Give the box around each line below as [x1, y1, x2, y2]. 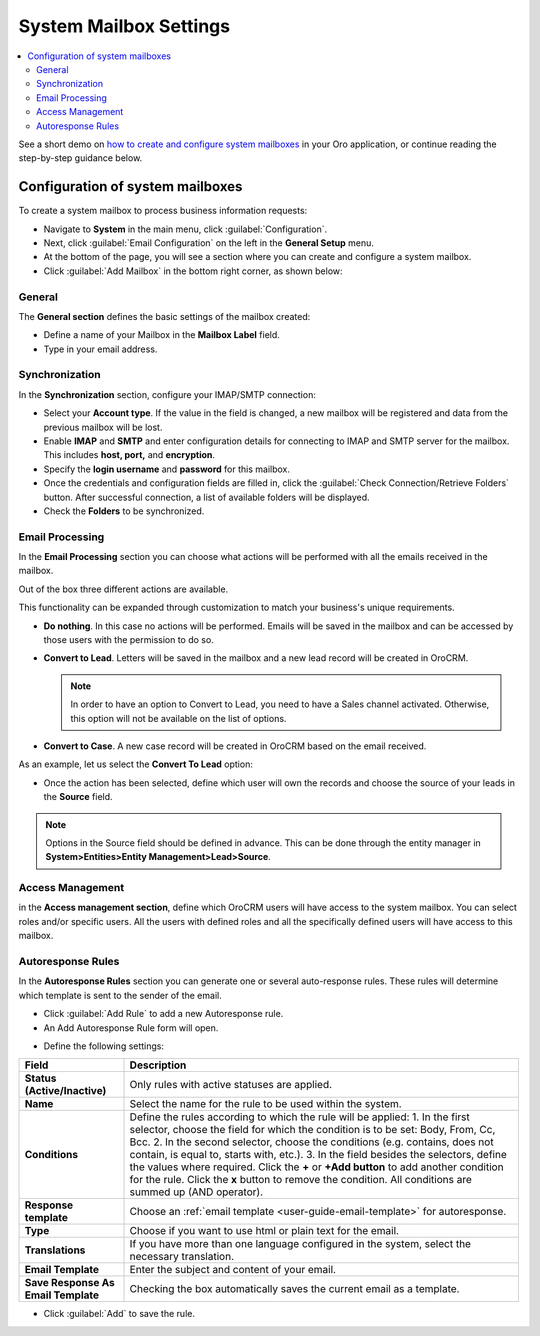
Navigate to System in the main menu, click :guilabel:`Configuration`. [43, 223, 328, 235]
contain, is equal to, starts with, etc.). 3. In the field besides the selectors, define [129, 1148, 507, 1162]
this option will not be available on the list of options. [70, 712, 287, 724]
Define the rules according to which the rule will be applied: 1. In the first [129, 1110, 470, 1124]
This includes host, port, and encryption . [43, 449, 215, 461]
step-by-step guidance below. [18, 152, 143, 164]
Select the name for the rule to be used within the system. [129, 1097, 402, 1111]
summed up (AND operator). [129, 1185, 264, 1199]
